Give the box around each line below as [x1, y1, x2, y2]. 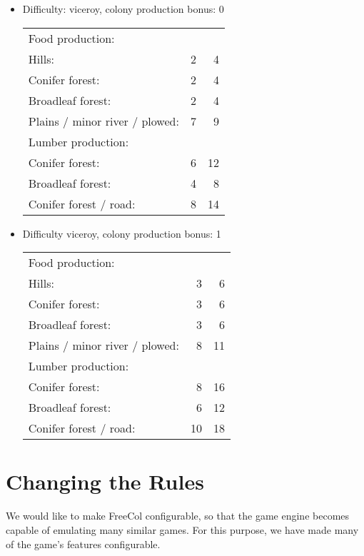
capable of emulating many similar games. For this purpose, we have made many [6, 522, 359, 537]
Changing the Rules [6, 467, 204, 496]
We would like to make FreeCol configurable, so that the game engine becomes [6, 508, 350, 523]
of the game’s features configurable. [6, 536, 161, 551]
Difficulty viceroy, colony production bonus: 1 [22, 226, 221, 241]
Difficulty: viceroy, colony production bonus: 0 [22, 1, 224, 16]
